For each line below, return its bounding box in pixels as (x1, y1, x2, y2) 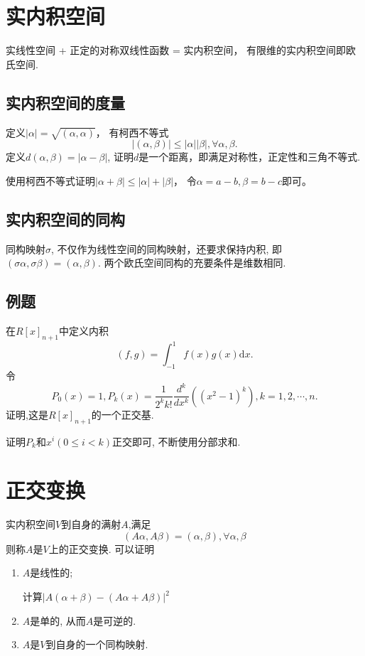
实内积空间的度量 (6, 91, 125, 113)
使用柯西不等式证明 (6, 173, 95, 188)
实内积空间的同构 (6, 208, 125, 230)
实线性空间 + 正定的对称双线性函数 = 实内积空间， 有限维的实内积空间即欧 (6, 43, 356, 58)
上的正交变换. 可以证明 (48, 541, 155, 556)
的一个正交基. (91, 407, 154, 421)
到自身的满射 (61, 517, 121, 532)
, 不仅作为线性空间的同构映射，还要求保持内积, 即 (51, 241, 283, 256)
